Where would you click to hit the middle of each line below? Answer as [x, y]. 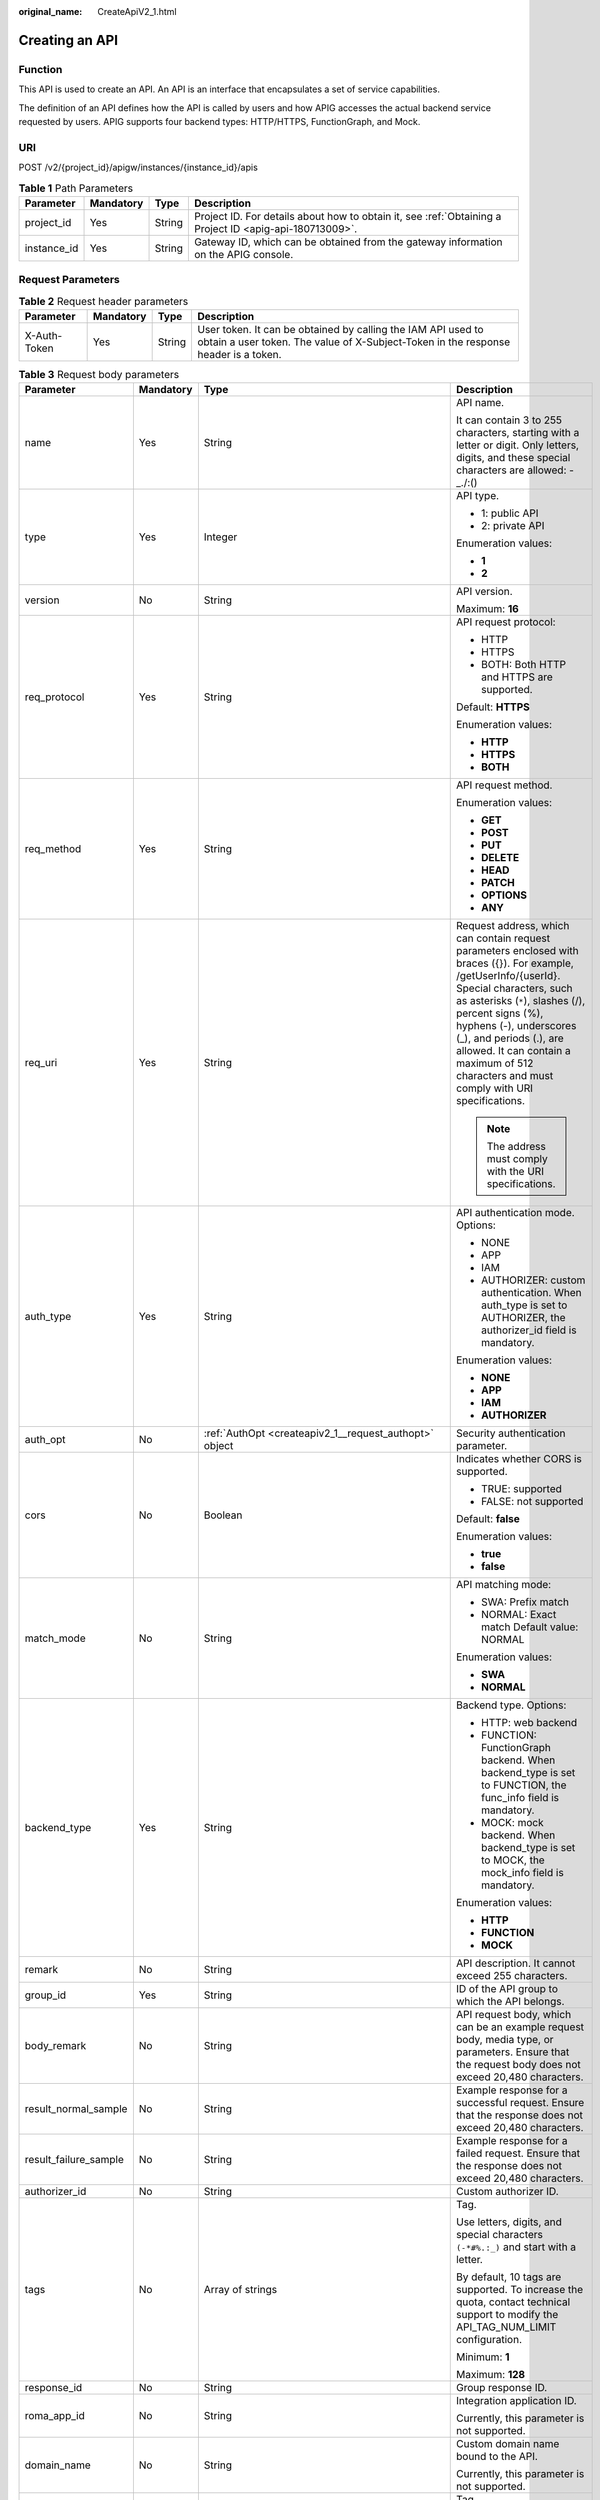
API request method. [504, 785]
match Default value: [529, 1627]
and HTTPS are [517, 677]
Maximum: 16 [487, 609]
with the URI [515, 1172]
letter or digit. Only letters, [517, 445]
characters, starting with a [517, 433]
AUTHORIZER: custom [533, 1280]
